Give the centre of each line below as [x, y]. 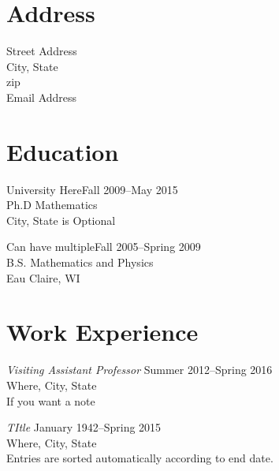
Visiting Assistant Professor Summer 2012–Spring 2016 [139, 370]
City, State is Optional [61, 220]
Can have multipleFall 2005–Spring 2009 [104, 247]
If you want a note [51, 400]
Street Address [42, 51]
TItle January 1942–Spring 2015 [84, 427]
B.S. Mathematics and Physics [80, 262]
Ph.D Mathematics [52, 205]
